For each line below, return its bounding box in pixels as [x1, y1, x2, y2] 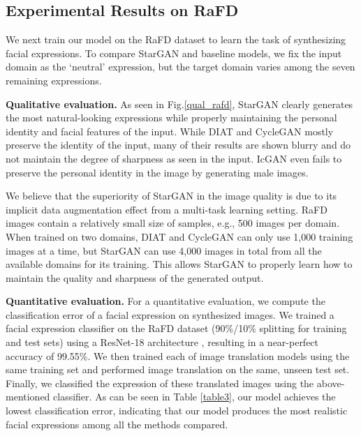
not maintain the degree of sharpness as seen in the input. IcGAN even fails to [6, 151, 342, 165]
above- [316, 375, 345, 390]
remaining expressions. [6, 73, 102, 87]
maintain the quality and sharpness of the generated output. [6, 270, 264, 285]
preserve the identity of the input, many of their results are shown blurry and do [6, 137, 351, 152]
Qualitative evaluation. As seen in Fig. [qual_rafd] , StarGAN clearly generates [6, 96, 353, 111]
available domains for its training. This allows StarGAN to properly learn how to [6, 257, 353, 271]
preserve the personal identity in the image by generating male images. [6, 165, 309, 179]
